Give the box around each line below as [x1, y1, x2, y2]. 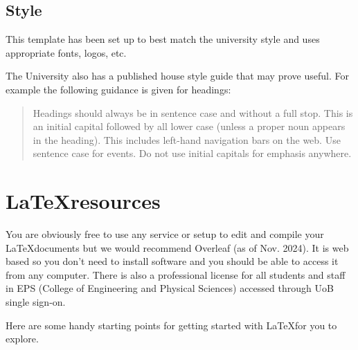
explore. [6, 331, 39, 346]
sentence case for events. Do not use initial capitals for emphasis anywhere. [33, 146, 352, 160]
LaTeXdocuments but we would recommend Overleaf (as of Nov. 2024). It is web [6, 240, 349, 255]
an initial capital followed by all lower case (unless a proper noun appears [33, 119, 346, 133]
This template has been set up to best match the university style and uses [6, 32, 320, 46]
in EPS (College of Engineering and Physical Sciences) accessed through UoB [6, 281, 334, 295]
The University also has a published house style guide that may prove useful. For [6, 68, 349, 83]
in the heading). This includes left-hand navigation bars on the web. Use [33, 132, 341, 147]
